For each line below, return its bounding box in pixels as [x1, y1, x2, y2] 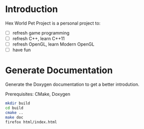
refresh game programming [12, 30, 70, 36]
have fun [12, 47, 31, 53]
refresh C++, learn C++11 [12, 36, 65, 41]
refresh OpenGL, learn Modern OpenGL [12, 41, 94, 47]
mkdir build [5, 101, 30, 106]
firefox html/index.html [5, 119, 57, 124]
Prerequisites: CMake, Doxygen [5, 91, 71, 97]
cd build [5, 105, 24, 110]
